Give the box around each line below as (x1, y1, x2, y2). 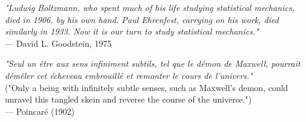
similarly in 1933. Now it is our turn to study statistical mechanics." (5, 25, 259, 38)
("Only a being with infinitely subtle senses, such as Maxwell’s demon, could (5, 81, 288, 93)
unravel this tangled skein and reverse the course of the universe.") (5, 93, 252, 106)
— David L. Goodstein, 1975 (5, 36, 111, 49)
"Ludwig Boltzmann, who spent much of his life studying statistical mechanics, (5, 1, 294, 13)
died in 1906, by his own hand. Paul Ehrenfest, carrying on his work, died (5, 13, 279, 25)
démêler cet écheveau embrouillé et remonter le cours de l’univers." (5, 69, 253, 81)
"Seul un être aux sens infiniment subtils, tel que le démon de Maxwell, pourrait (5, 57, 301, 70)
